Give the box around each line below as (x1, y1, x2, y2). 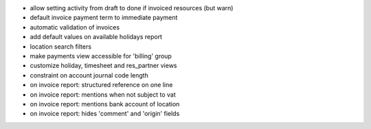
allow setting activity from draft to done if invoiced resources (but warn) (30, 4, 234, 12)
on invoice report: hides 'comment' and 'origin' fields (30, 110, 180, 118)
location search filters (30, 42, 92, 51)
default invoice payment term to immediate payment (30, 14, 178, 22)
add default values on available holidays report (30, 33, 163, 41)
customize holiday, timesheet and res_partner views (30, 62, 177, 70)
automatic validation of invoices (30, 23, 120, 31)
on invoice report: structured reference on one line (30, 81, 173, 89)
